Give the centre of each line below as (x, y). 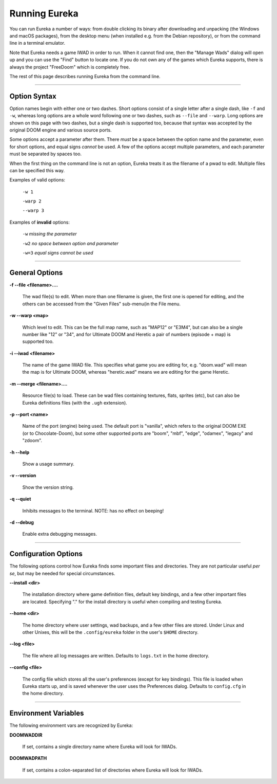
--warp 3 (33, 211)
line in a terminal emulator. (37, 43)
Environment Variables (47, 713)
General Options (36, 272)
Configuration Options (46, 554)
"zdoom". (32, 441)
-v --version (23, 476)
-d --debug (22, 522)
